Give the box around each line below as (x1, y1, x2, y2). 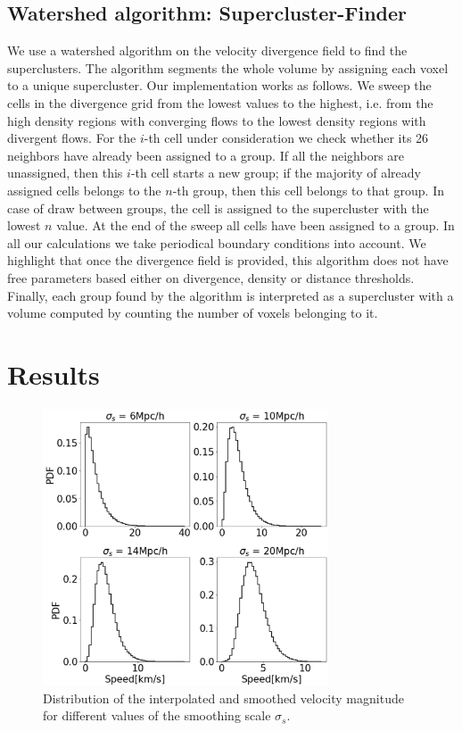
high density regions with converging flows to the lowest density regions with (7, 111, 426, 129)
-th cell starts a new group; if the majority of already (130, 163, 421, 182)
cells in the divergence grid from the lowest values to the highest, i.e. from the (7, 93, 433, 112)
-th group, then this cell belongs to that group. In (172, 180, 445, 199)
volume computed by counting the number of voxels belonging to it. (7, 303, 378, 322)
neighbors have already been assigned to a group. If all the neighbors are (7, 145, 405, 164)
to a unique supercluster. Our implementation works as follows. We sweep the (7, 76, 432, 95)
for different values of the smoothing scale (43, 706, 271, 725)
